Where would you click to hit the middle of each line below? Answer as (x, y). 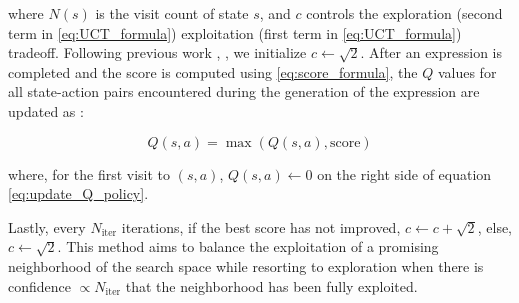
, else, (495, 226)
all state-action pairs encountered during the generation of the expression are (244, 91)
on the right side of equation (404, 173)
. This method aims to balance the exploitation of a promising (248, 246)
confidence (39, 285)
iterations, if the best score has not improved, (261, 226)
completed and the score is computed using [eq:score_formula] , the (213, 71)
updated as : (46, 110)
